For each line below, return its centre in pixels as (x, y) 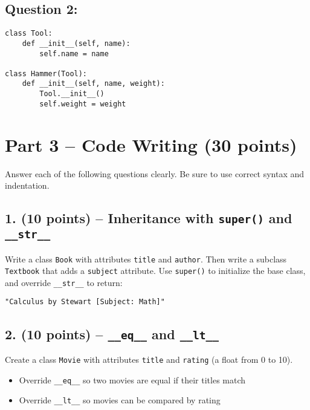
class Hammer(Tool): (46, 73)
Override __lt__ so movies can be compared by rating (120, 400)
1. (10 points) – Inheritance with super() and (149, 218)
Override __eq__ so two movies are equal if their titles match (132, 379)
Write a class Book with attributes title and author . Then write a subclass (146, 259)
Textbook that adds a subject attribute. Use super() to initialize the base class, (155, 271)
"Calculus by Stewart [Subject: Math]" (85, 302)
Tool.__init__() (72, 94)
